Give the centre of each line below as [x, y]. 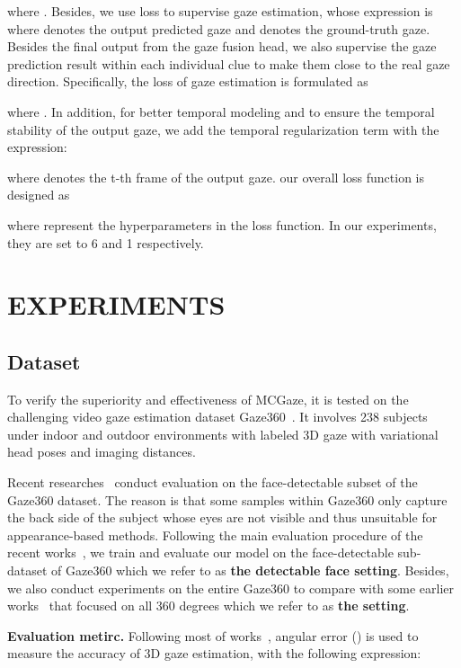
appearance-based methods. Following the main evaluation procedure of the [215, 534]
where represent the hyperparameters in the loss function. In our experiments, [222, 224]
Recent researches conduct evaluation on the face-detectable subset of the [213, 482]
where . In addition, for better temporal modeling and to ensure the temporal [221, 111]
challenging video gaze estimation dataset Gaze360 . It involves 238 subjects [217, 417]
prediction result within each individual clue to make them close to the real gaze [229, 63]
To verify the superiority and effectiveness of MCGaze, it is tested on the [208, 399]
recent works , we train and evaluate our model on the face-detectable [200, 552]
